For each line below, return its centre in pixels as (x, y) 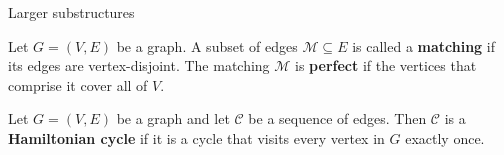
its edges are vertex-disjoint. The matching (139, 65)
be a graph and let (173, 118)
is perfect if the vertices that (386, 65)
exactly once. (445, 137)
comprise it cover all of (78, 84)
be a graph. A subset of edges (207, 45)
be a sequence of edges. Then (337, 118)
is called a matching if (424, 45)
